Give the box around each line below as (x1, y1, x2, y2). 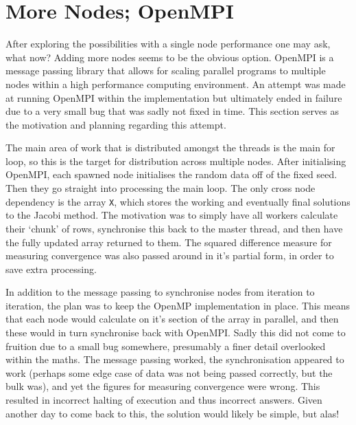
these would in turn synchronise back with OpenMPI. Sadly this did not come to (5, 325, 346, 340)
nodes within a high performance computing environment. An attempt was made (5, 76, 346, 91)
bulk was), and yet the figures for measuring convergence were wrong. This (5, 379, 320, 393)
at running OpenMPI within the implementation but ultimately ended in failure (5, 90, 342, 105)
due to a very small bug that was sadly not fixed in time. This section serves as (5, 104, 339, 118)
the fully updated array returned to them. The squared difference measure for (5, 235, 332, 249)
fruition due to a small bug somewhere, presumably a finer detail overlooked (5, 338, 326, 353)
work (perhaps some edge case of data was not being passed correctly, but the (5, 365, 333, 380)
